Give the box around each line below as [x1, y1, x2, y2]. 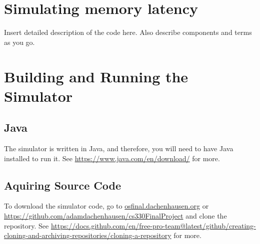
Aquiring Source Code [4, 177, 121, 193]
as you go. [4, 36, 35, 47]
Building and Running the [4, 66, 188, 86]
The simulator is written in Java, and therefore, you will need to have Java [4, 143, 233, 154]
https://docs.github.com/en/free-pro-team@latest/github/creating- [50, 220, 256, 231]
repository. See [4, 220, 49, 231]
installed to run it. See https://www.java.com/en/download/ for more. [4, 153, 220, 163]
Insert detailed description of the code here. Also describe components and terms [4, 27, 252, 37]
